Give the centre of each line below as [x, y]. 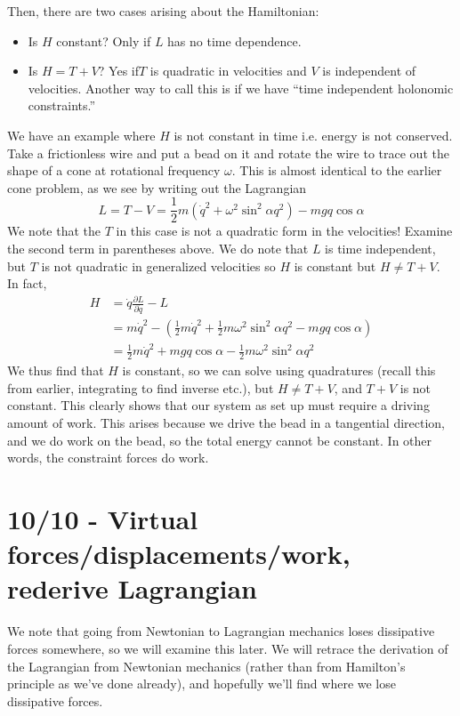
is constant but [335, 265]
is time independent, [380, 248]
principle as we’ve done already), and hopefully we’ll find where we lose [202, 684]
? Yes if [118, 71]
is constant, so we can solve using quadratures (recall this [279, 370]
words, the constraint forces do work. [108, 458]
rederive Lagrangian [132, 588]
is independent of [369, 71]
